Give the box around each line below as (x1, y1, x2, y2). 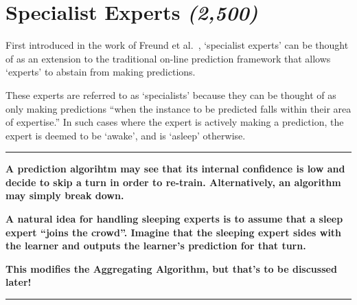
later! (5, 275, 32, 289)
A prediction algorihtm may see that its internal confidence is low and (5, 161, 345, 176)
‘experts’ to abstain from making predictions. (5, 65, 196, 79)
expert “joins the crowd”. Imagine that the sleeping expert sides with (5, 225, 342, 239)
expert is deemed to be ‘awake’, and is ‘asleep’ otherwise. (5, 128, 246, 142)
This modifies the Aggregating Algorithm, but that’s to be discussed (5, 261, 337, 275)
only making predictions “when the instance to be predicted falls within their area (5, 101, 352, 115)
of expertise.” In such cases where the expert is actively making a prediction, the (5, 115, 344, 129)
